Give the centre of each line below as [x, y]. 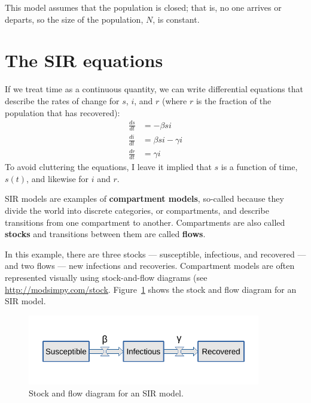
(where [175, 100]
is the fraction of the [234, 100]
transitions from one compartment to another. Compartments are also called [145, 222]
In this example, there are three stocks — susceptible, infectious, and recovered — [155, 254]
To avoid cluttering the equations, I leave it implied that [108, 167]
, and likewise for [58, 178]
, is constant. [176, 19]
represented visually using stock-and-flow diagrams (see [106, 277]
